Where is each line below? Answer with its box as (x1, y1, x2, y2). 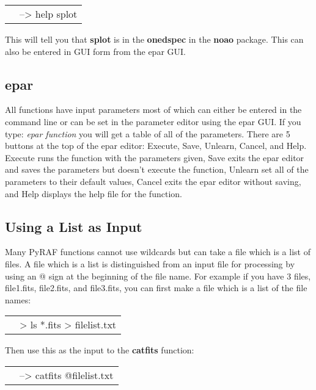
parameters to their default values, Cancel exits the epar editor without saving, (5, 175, 301, 187)
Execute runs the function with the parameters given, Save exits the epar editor (5, 151, 304, 164)
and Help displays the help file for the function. (5, 187, 182, 200)
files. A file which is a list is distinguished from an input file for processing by (5, 257, 295, 270)
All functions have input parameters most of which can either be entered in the (5, 103, 302, 116)
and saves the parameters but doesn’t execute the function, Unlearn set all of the (5, 163, 309, 176)
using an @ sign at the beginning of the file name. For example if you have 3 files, (5, 269, 311, 282)
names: (5, 293, 31, 306)
